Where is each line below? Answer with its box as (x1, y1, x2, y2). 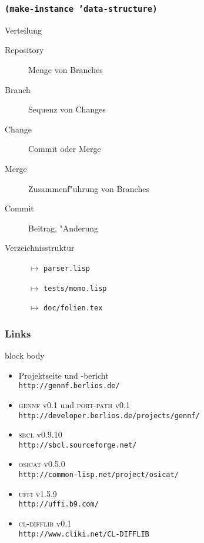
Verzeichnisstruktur (5, 241, 75, 254)
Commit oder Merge (28, 143, 101, 155)
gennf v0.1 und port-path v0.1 (18, 398, 130, 410)
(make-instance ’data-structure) (5, 4, 158, 14)
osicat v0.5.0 (18, 458, 65, 470)
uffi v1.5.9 (18, 487, 57, 499)
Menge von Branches (28, 63, 103, 75)
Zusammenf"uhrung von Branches (28, 182, 149, 194)
